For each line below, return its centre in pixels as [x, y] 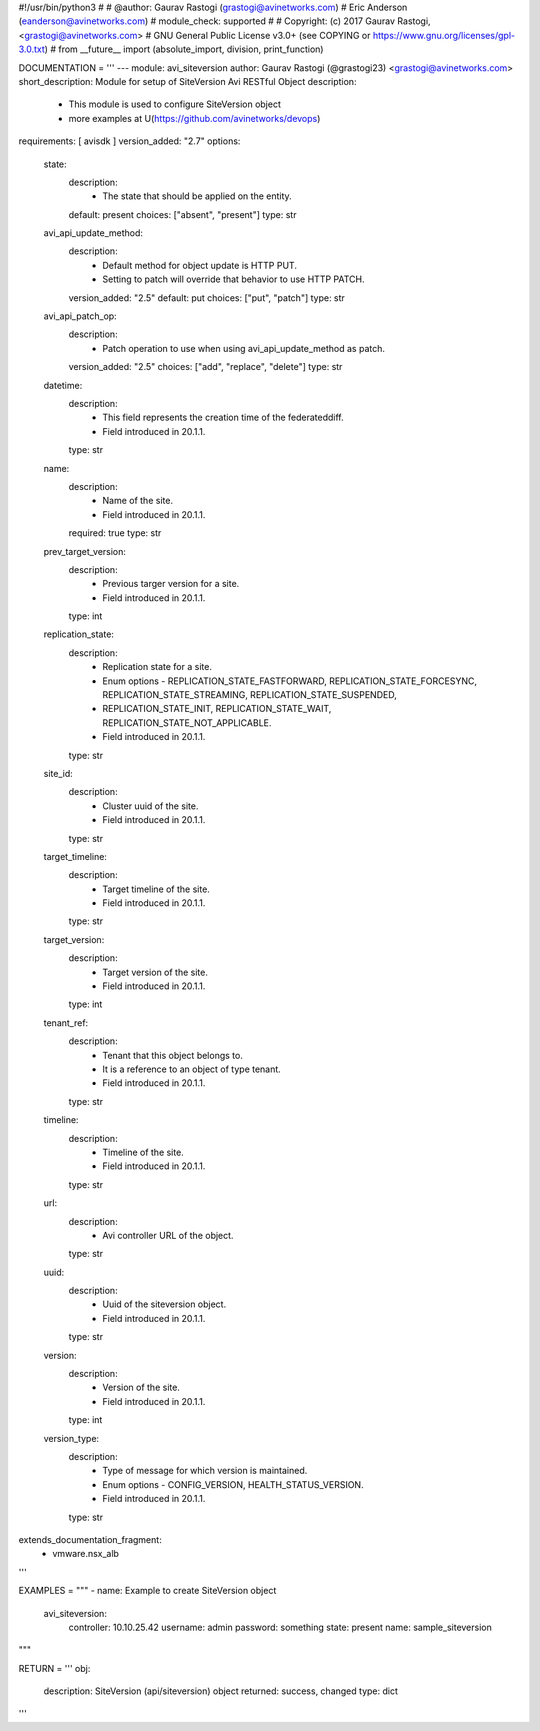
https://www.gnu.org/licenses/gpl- [443, 35]
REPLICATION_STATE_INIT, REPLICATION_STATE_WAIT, [217, 709]
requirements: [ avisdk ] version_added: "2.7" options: [129, 141]
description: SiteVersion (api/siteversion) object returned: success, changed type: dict [221, 1691]
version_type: [71, 1438]
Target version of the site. [155, 972]
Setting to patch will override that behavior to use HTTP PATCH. [233, 279]
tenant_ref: [66, 1022]
